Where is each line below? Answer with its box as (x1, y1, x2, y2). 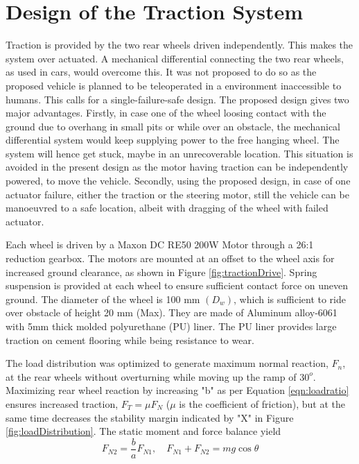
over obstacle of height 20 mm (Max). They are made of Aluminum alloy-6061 (6, 305, 338, 320)
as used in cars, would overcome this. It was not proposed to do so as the (6, 65, 317, 79)
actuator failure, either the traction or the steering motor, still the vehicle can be (6, 187, 349, 201)
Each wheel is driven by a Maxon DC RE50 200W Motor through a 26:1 (6, 237, 314, 252)
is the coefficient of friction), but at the (179, 396, 345, 411)
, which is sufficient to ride (234, 291, 346, 306)
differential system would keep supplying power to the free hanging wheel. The (6, 132, 340, 147)
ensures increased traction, (6, 396, 119, 411)
